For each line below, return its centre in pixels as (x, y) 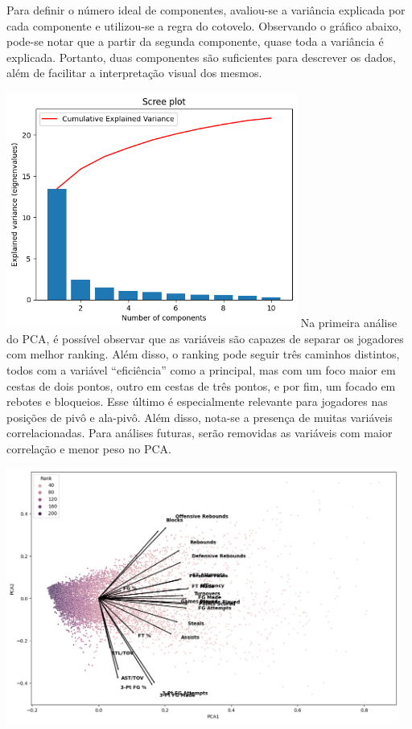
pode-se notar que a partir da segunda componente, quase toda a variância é (195, 41)
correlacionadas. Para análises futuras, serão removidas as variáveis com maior (200, 433)
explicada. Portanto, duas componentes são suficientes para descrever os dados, (201, 57)
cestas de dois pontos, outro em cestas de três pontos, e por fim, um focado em (201, 385)
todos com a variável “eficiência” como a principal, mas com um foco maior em (201, 370)
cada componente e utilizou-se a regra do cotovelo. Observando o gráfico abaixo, (204, 25)
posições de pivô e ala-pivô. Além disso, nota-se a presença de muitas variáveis (200, 417)
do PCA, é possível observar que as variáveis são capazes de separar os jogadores (205, 338)
